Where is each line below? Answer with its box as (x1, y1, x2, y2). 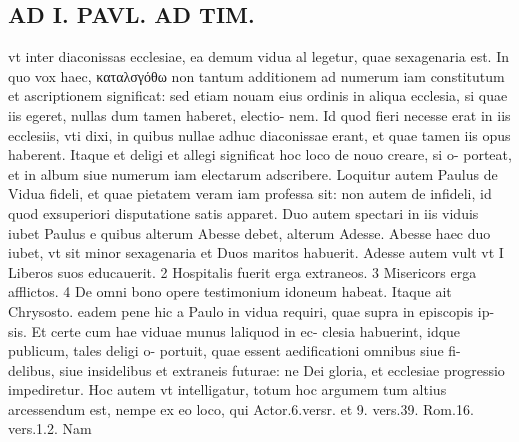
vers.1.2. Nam (8, 418, 92, 439)
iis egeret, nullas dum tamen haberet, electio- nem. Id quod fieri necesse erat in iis (8, 104, 511, 125)
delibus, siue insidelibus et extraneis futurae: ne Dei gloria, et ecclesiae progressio (8, 359, 505, 380)
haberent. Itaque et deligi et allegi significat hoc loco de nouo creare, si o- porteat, (8, 144, 512, 165)
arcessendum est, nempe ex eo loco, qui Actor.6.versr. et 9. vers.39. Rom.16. (8, 398, 474, 419)
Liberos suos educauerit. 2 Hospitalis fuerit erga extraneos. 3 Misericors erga (8, 261, 477, 282)
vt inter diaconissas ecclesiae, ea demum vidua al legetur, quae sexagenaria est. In (8, 46, 510, 67)
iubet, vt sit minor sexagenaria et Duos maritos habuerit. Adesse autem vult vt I (8, 242, 504, 263)
